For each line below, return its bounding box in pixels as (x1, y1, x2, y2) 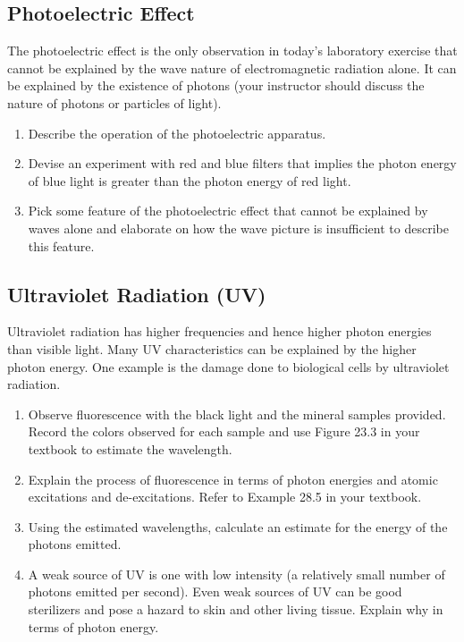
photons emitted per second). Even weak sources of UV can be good (28, 582, 402, 601)
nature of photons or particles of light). (7, 93, 222, 112)
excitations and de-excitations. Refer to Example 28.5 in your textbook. (28, 487, 422, 506)
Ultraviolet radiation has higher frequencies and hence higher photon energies (7, 322, 432, 341)
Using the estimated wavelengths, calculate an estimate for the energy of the (28, 517, 448, 536)
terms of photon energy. (28, 617, 159, 636)
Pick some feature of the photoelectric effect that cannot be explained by (28, 201, 428, 220)
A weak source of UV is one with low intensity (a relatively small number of (28, 564, 445, 583)
